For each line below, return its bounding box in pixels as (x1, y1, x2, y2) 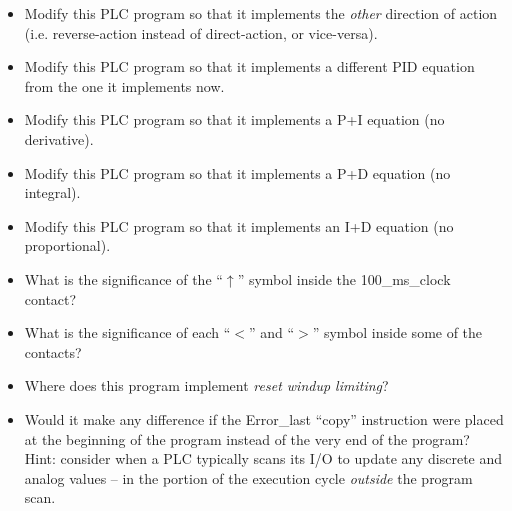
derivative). (24, 128, 94, 149)
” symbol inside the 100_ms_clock (237, 268, 451, 289)
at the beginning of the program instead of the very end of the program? (24, 428, 470, 449)
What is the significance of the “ (24, 268, 223, 289)
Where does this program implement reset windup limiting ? (24, 375, 389, 396)
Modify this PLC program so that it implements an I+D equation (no (24, 215, 454, 236)
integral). (24, 182, 81, 203)
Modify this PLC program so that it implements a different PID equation (24, 56, 475, 77)
